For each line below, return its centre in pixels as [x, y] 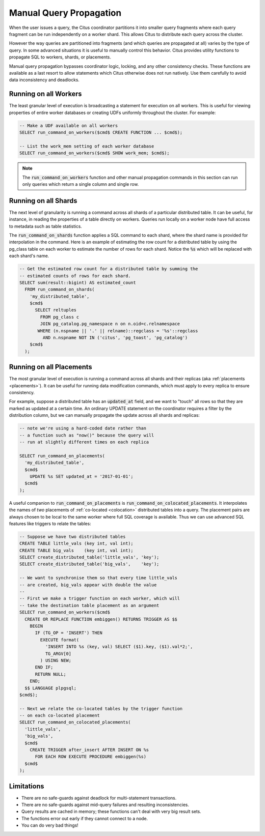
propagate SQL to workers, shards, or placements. [60, 57]
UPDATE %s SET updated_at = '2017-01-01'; [81, 476]
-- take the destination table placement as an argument [89, 605]
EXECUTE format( [60, 640]
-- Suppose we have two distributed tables [73, 536]
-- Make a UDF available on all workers [68, 126]
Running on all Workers [45, 94]
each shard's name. [29, 256]
